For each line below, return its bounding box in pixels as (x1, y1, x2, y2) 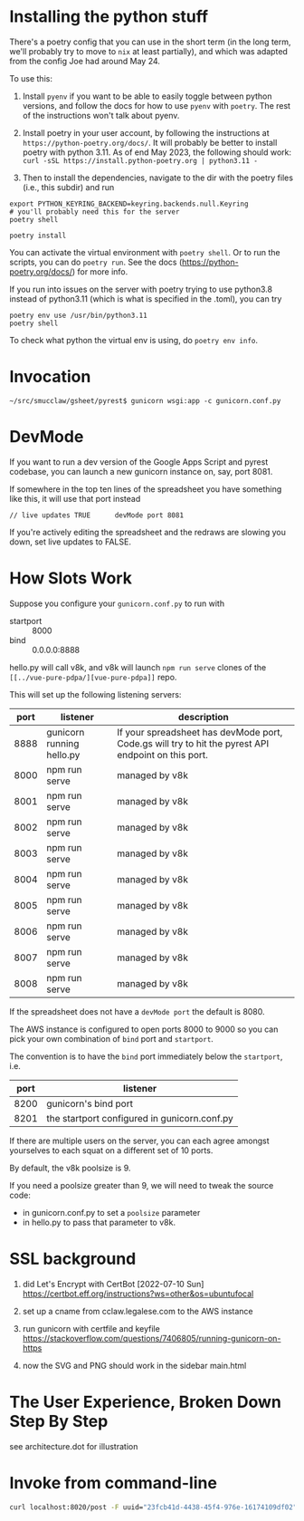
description (177, 710, 229, 723)
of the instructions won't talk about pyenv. (22, 110, 180, 120)
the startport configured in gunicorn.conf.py (46, 1112, 233, 1124)
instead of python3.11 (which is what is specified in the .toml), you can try (9, 293, 282, 304)
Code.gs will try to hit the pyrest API (117, 736, 270, 749)
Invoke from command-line (9, 1472, 217, 1493)
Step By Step (9, 1410, 109, 1431)
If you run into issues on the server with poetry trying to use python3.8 (9, 284, 273, 294)
